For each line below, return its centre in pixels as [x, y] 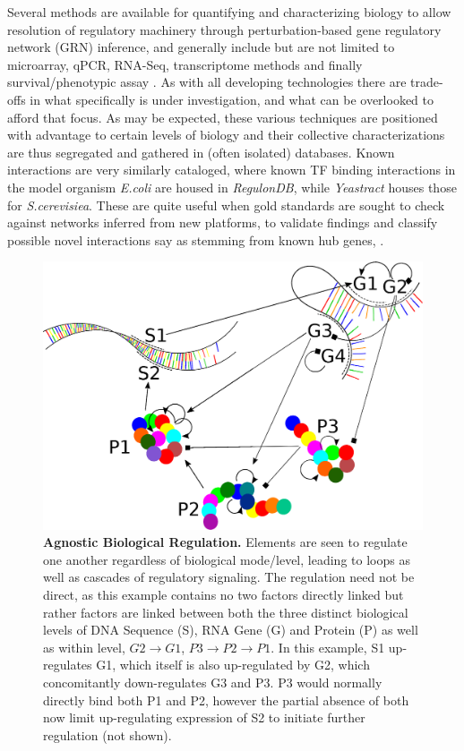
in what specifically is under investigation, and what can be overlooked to [232, 99]
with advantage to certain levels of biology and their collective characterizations [226, 135]
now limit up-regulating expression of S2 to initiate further [204, 717]
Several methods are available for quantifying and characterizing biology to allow [229, 12]
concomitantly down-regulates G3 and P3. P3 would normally [213, 683]
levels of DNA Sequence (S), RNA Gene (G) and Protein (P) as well [231, 630]
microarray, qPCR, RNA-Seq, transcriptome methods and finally [185, 64]
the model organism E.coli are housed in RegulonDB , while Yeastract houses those [232, 187]
